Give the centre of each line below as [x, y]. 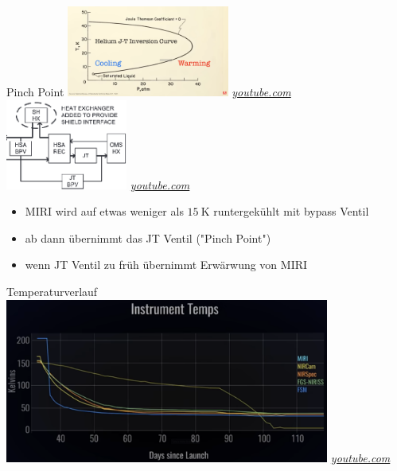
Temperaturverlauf [52, 292]
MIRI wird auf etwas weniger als [104, 211]
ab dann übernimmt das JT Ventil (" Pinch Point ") [148, 237]
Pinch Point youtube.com [149, 92]
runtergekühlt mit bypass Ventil [291, 211]
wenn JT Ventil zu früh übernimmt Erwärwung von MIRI [166, 265]
